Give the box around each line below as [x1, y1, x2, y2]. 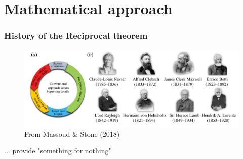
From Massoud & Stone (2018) [24, 128, 120, 139]
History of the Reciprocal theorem [4, 29, 148, 42]
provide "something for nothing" [12, 145, 111, 156]
